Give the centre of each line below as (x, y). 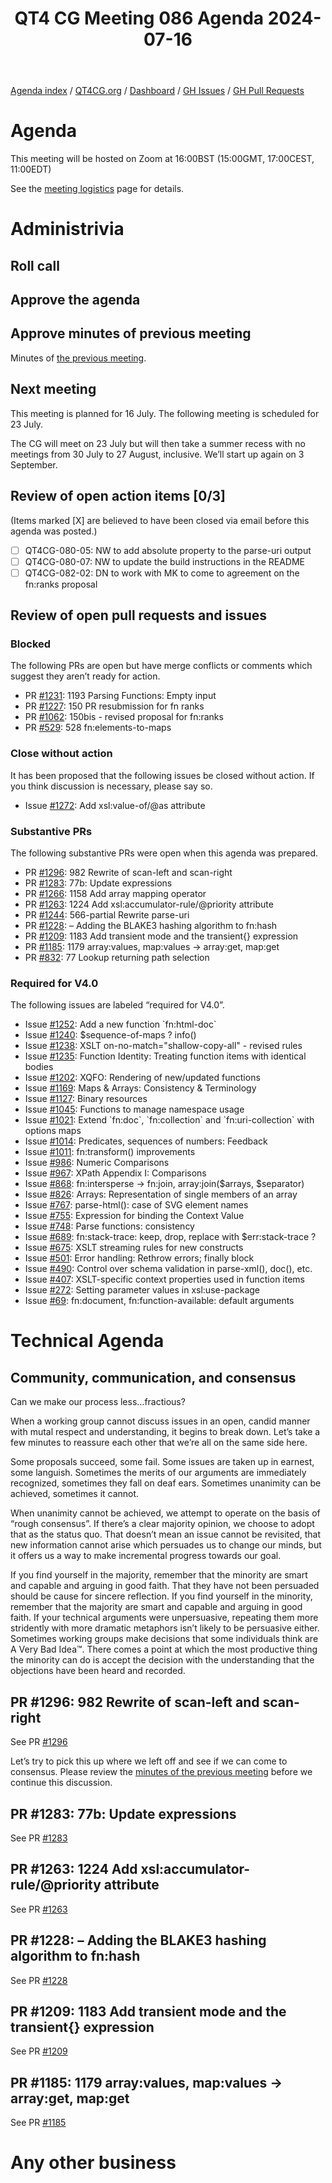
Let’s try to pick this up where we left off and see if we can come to (149, 1761)
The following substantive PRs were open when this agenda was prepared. (164, 853)
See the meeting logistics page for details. (97, 189)
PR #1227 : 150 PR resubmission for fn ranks (114, 706)
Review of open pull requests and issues (138, 615)
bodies (39, 1067)
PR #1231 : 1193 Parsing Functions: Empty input (120, 696)
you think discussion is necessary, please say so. (111, 786)
